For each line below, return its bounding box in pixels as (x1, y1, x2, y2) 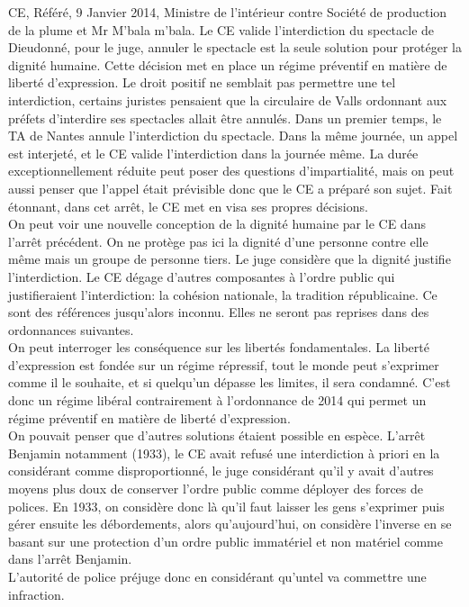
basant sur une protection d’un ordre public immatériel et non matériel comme (8, 531, 443, 550)
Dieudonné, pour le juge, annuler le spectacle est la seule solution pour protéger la (8, 38, 462, 57)
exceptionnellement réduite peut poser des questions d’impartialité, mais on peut (8, 161, 455, 180)
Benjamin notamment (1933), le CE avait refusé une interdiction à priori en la (8, 443, 440, 462)
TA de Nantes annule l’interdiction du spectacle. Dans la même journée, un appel (8, 126, 458, 145)
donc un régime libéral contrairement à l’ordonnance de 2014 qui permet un (8, 391, 427, 410)
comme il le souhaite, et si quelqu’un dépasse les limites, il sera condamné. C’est (8, 373, 451, 392)
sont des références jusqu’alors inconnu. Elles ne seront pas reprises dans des (8, 303, 429, 322)
